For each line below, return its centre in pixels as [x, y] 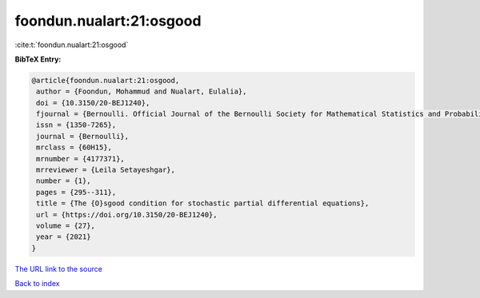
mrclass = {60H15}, [74, 147]
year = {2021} [64, 237]
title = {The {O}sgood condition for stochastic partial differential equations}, [203, 203]
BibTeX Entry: [38, 59]
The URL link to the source [59, 268]
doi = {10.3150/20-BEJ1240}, [93, 103]
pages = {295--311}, [76, 192]
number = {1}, [64, 181]
